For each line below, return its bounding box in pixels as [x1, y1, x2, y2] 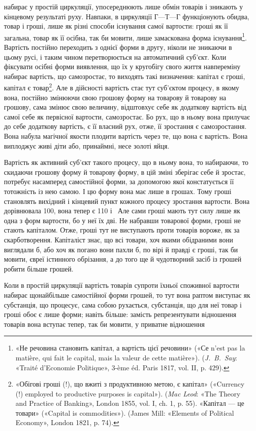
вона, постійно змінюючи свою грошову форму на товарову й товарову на [4, 92, 226, 102]
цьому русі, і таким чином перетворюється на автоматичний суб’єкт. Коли [4, 51, 226, 62]
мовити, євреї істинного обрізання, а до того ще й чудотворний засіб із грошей [4, 254, 242, 264]
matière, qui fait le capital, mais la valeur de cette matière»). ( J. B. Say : [15, 352, 237, 362]
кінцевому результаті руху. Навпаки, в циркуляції [4, 11, 152, 21]
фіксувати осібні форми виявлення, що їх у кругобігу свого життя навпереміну [4, 61, 241, 72]
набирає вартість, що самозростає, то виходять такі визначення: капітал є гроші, [4, 71, 245, 81]
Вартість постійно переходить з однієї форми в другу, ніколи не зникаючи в [4, 42, 232, 52]
